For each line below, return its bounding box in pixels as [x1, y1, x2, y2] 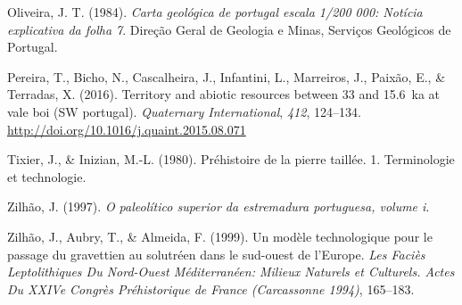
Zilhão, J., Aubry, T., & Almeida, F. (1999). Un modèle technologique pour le [7, 227, 433, 245]
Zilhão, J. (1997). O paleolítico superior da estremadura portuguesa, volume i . [7, 197, 430, 216]
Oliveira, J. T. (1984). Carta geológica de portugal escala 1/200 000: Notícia [7, 3, 423, 21]
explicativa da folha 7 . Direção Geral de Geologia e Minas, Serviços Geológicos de [7, 20, 451, 38]
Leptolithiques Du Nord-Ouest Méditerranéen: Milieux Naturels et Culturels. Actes [7, 262, 455, 281]
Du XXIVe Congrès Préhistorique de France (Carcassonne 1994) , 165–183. [7, 279, 415, 298]
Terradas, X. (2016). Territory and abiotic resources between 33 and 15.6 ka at [7, 85, 441, 103]
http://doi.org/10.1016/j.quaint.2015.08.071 [7, 120, 246, 138]
